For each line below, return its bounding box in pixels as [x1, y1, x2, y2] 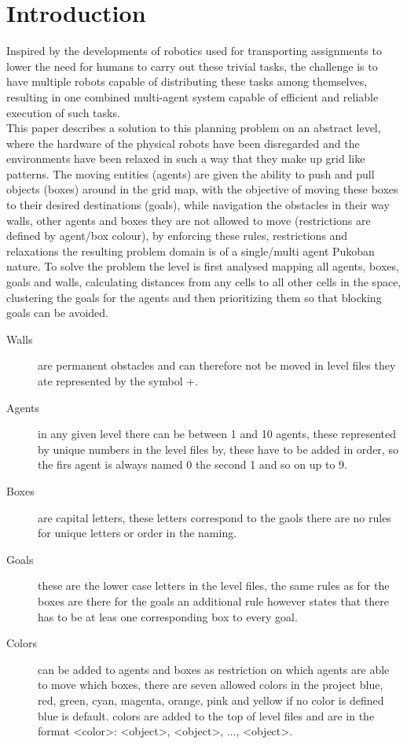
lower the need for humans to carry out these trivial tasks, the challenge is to [6, 57, 378, 74]
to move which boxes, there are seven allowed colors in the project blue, [38, 676, 383, 693]
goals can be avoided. [6, 304, 108, 321]
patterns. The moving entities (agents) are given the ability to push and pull [6, 165, 375, 182]
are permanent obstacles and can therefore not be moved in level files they [38, 357, 396, 374]
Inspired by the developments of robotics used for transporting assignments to [6, 42, 382, 59]
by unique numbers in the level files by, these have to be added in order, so [38, 440, 398, 457]
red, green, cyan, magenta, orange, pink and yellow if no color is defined [38, 691, 384, 708]
